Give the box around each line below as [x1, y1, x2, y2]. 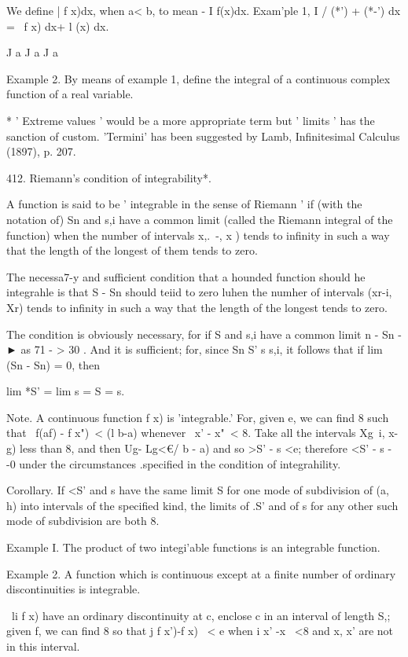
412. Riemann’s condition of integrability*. [6, 169, 211, 185]
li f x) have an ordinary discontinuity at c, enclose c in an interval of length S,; [11, 607, 391, 623]
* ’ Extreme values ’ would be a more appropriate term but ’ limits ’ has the [6, 112, 375, 128]
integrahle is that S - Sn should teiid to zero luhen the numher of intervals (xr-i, [6, 284, 392, 300]
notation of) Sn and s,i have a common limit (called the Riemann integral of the [6, 211, 393, 227]
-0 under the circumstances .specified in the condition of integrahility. [6, 455, 341, 472]
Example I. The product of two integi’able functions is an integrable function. [6, 539, 380, 556]
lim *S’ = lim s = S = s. [6, 383, 125, 399]
